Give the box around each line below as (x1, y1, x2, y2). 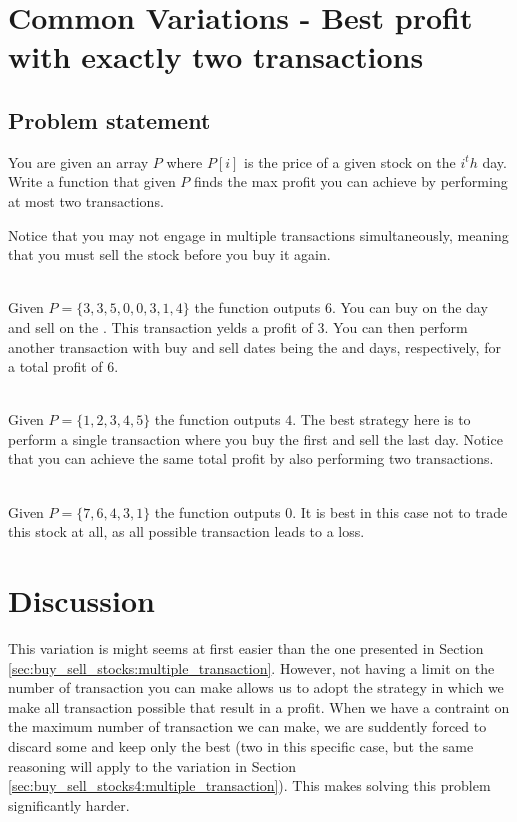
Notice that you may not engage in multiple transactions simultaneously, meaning (8, 224, 509, 245)
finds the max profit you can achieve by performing (194, 171, 508, 192)
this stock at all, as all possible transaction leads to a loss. (8, 521, 365, 542)
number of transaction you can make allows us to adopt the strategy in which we (8, 677, 504, 698)
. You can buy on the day (331, 297, 488, 318)
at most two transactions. (8, 190, 164, 211)
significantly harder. (8, 794, 130, 815)
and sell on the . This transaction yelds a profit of (8, 316, 313, 337)
